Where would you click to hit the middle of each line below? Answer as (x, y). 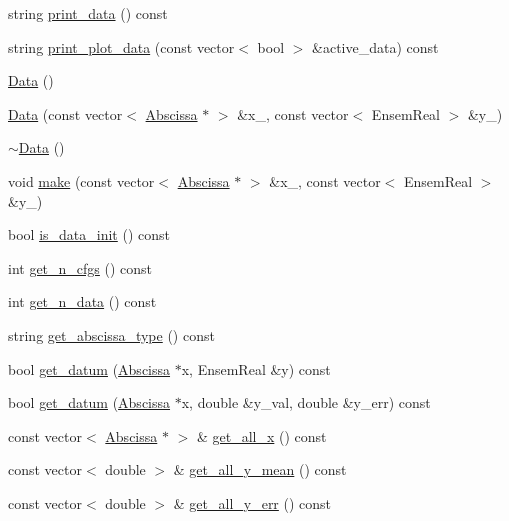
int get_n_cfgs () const (80, 267)
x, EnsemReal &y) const (256, 368)
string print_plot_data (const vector (121, 46)
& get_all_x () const (261, 435)
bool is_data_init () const (89, 234)
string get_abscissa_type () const (111, 334)
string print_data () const (88, 13)
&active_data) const (375, 46)
